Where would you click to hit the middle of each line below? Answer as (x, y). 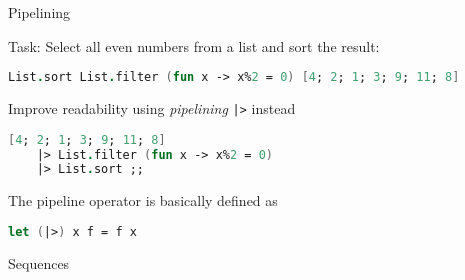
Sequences (39, 262)
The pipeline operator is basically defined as (143, 200)
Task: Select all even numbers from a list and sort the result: (194, 45)
